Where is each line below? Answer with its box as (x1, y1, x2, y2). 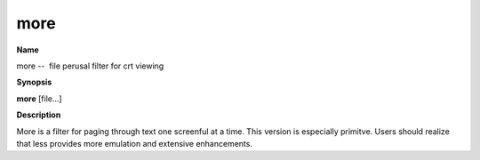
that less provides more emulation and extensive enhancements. (16, 138, 253, 148)
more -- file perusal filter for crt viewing (16, 60, 164, 71)
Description (16, 109, 61, 120)
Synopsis (16, 76, 52, 88)
